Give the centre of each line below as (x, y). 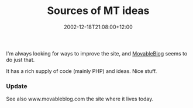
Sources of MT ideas (98, 11)
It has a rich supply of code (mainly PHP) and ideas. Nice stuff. (82, 71)
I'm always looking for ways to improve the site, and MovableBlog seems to (97, 53)
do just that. (20, 60)
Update (17, 86)
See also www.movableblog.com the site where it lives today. (80, 99)
